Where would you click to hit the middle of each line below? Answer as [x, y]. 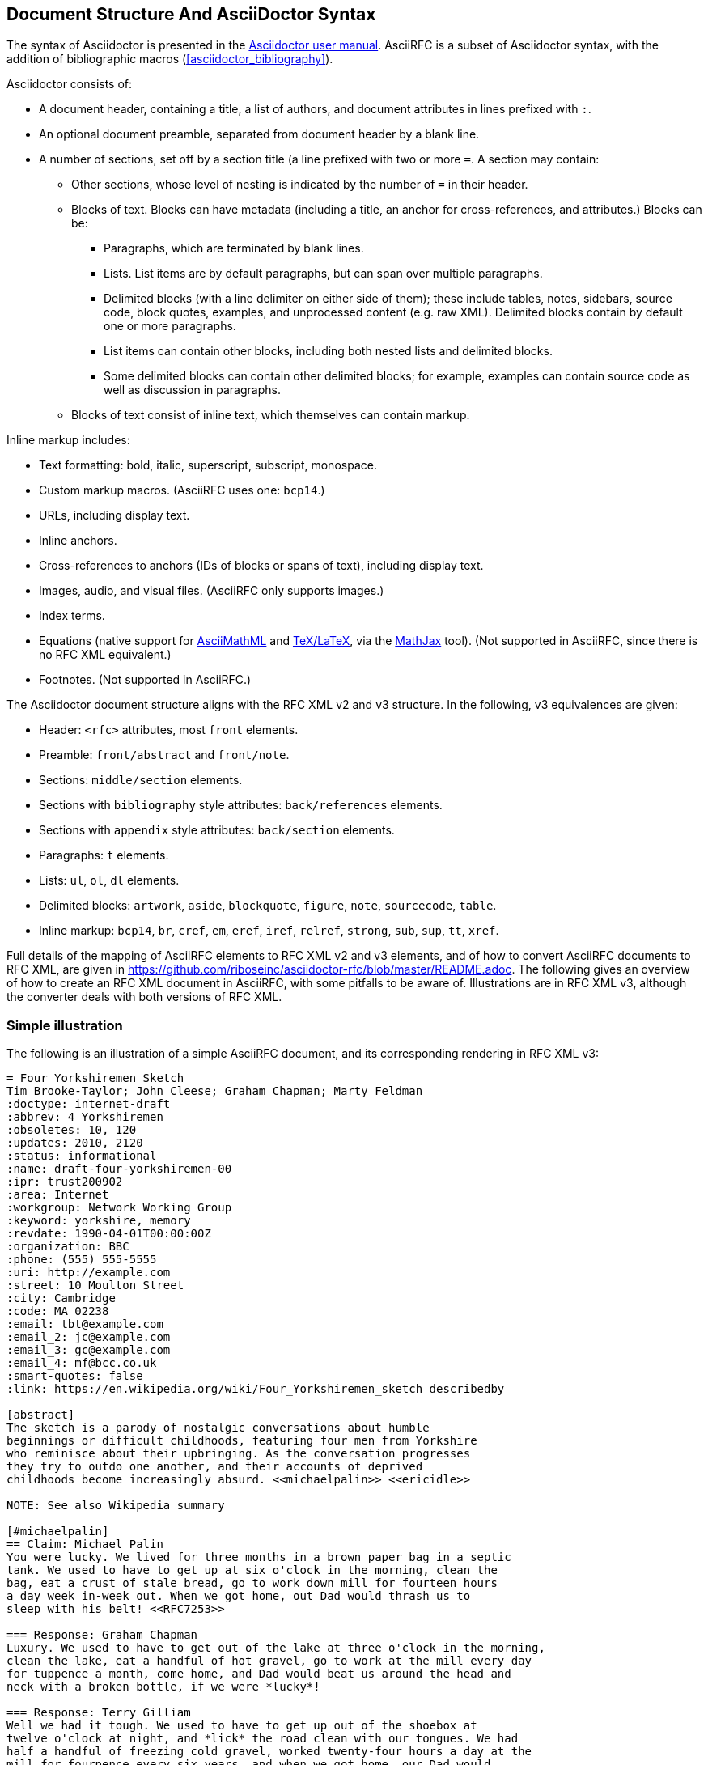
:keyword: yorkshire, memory [99, 1221]
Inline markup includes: [68, 440]
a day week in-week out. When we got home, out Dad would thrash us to [239, 1596]
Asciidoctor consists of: [70, 84]
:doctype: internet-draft [89, 1104]
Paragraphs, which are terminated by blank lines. [234, 248]
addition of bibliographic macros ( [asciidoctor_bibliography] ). [170, 59]
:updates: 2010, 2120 [75, 1143]
